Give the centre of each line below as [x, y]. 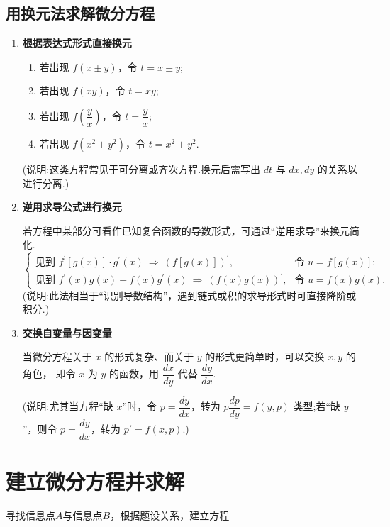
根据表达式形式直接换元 [77, 43]
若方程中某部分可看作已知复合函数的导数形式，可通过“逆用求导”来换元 [186, 230]
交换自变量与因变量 [67, 332]
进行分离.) [46, 183]
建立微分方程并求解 [95, 481]
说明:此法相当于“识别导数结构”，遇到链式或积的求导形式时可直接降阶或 [191, 295]
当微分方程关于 [57, 356]
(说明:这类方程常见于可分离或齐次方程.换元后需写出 [141, 168]
